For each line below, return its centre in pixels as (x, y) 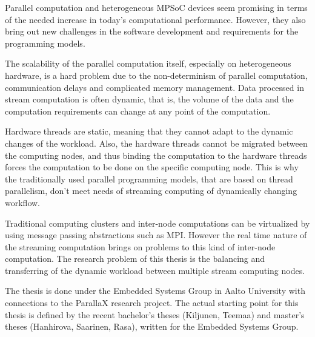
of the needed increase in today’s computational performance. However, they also (155, 19)
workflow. (22, 202)
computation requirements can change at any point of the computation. (138, 111)
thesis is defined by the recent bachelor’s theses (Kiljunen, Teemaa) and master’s (155, 314)
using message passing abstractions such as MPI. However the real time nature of (156, 235)
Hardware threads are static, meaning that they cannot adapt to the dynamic (149, 131)
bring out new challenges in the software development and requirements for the (152, 31)
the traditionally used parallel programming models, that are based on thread (149, 179)
